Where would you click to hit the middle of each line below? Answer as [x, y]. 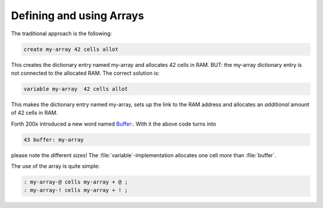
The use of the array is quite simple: [55, 166]
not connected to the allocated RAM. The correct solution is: [85, 73]
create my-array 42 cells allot [71, 49]
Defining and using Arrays [77, 16]
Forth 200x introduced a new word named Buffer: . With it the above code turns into [114, 124]
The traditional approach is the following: [62, 33]
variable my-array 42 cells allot [76, 89]
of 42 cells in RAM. [34, 113]
